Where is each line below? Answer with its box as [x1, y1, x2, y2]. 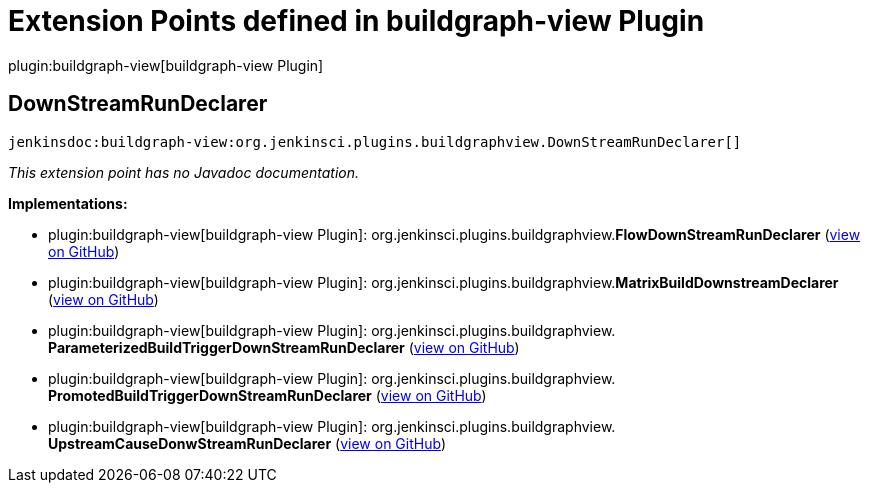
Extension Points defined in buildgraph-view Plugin [8, 4, 705, 38]
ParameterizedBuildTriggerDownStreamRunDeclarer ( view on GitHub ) [48, 338, 520, 356]
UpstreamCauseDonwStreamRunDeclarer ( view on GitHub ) [48, 434, 446, 452]
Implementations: [8, 194, 128, 212]
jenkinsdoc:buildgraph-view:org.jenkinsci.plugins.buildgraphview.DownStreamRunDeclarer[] [8, 133, 742, 150]
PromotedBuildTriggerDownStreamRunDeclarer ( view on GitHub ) [48, 386, 487, 404]
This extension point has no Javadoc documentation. [8, 163, 360, 181]
